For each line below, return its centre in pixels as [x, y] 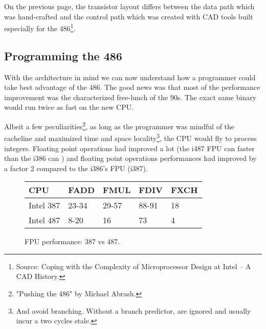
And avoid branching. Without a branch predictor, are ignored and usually [134, 310]
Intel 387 [45, 205]
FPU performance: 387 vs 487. [72, 241]
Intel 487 [45, 220]
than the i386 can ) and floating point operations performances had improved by [130, 158]
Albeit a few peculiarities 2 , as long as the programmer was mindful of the [119, 125]
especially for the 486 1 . [40, 27]
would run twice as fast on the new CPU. [69, 107]
